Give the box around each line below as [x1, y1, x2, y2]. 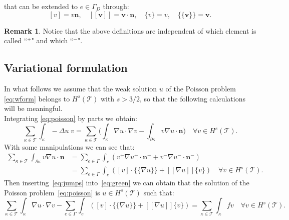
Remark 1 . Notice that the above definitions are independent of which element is [4, 25, 256, 36]
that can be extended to [4, 1, 78, 11]
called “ [4, 35, 28, 46]
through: [103, 1, 129, 11]
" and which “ [31, 35, 74, 46]
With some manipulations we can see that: [4, 141, 135, 152]
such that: [143, 187, 174, 197]
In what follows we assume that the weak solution [4, 83, 157, 93]
